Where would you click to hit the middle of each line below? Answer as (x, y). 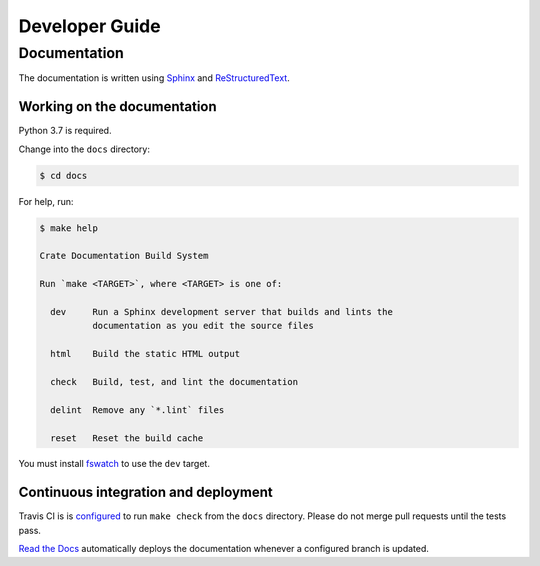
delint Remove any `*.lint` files (137, 409)
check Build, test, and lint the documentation (174, 381)
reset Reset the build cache (127, 438)
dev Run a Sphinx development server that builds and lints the (222, 311)
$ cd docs (63, 175)
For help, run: (46, 201)
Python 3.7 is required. (65, 131)
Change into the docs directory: (84, 149)
